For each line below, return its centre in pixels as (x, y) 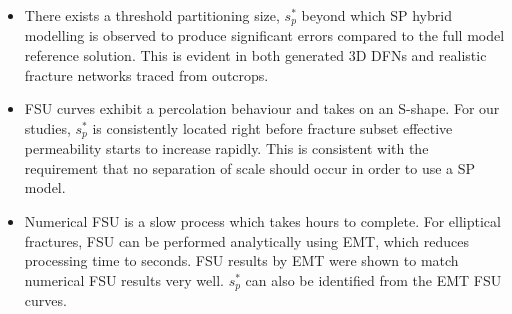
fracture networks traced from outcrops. (146, 74)
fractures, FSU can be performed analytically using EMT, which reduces (246, 240)
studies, (47, 127)
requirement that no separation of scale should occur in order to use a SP (250, 167)
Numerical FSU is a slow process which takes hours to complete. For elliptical (262, 221)
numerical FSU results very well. (124, 279)
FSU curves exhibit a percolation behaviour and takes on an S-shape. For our (262, 108)
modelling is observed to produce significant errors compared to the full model (264, 35)
